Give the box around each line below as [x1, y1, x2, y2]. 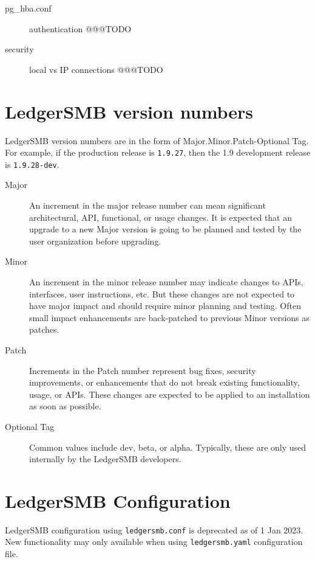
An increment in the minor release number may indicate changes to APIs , [29, 275, 303, 288]
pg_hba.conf [5, 2, 52, 14]
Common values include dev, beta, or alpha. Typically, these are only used [29, 440, 307, 453]
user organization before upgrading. [29, 234, 161, 247]
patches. [29, 323, 59, 336]
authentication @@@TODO [29, 22, 132, 35]
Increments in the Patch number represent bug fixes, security [29, 364, 256, 376]
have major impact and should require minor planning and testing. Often [29, 299, 301, 312]
